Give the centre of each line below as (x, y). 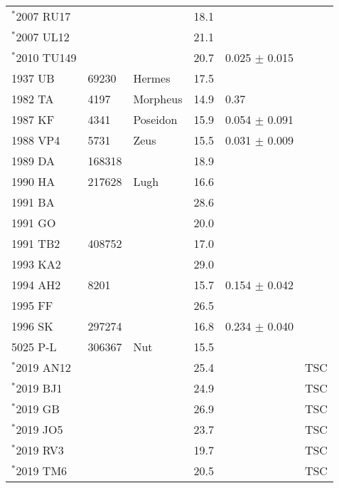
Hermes (152, 78)
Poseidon (155, 119)
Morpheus (158, 99)
